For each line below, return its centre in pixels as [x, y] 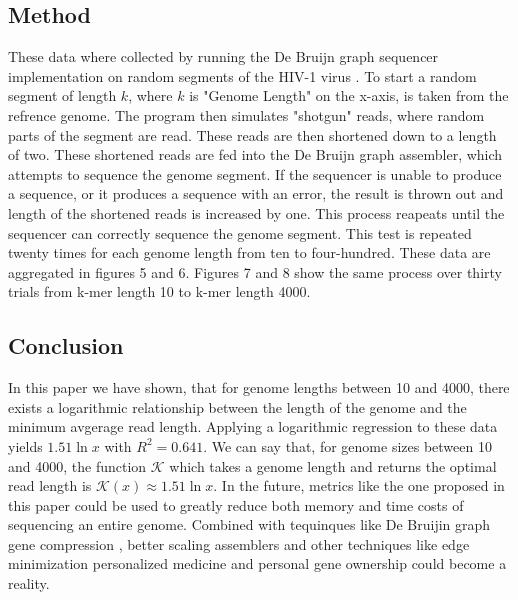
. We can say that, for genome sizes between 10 [347, 445]
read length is [50, 485]
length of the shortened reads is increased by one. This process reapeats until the [256, 212]
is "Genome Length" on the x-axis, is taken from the [349, 95]
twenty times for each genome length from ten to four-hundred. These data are [249, 252]
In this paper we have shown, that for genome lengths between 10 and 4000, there [259, 387]
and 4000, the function [77, 465]
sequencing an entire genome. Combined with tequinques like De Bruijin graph [249, 524]
